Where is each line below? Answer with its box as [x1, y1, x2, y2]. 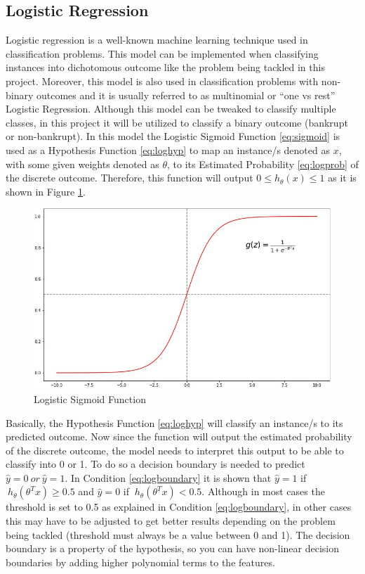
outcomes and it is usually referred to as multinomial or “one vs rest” [36, 87, 336, 102]
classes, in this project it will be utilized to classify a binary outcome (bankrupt [6, 115, 348, 129]
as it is [328, 170, 357, 185]
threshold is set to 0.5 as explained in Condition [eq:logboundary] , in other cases [6, 499, 352, 514]
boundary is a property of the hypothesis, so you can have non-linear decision [6, 541, 340, 556]
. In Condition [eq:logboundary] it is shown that [65, 470, 272, 485]
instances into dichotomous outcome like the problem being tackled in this [6, 60, 325, 75]
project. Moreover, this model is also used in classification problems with [6, 73, 319, 88]
